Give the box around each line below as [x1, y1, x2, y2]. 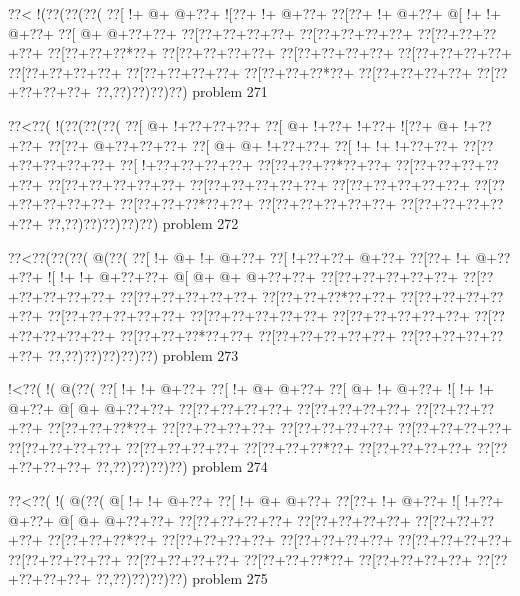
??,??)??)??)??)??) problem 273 [47, 344, 239, 365]
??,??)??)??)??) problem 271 [95, 81, 268, 102]
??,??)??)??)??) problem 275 [95, 568, 268, 589]
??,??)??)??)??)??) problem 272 [47, 212, 239, 233]
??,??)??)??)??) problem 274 [95, 456, 268, 477]
